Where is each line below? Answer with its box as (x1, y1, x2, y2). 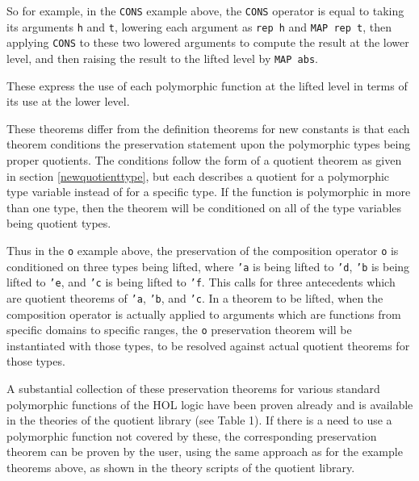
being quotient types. (6, 215, 111, 232)
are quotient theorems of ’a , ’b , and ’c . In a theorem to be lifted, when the (6, 289, 383, 306)
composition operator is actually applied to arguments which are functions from (6, 305, 401, 322)
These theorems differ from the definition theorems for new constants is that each (6, 119, 410, 136)
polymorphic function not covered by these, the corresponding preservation (6, 427, 377, 444)
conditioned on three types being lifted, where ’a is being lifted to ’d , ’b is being (6, 257, 410, 274)
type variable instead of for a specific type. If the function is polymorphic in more (6, 183, 411, 200)
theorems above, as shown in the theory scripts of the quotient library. (6, 459, 355, 475)
